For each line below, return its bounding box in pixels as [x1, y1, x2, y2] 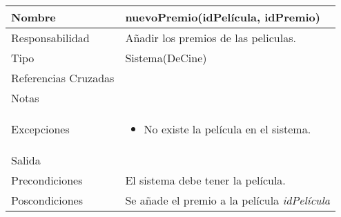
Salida [11, 152, 41, 168]
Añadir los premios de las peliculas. [125, 30, 296, 46]
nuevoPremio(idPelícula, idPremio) [125, 9, 320, 25]
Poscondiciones [11, 192, 83, 208]
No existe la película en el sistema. [144, 121, 311, 137]
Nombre [11, 9, 56, 25]
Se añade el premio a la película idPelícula [125, 192, 330, 208]
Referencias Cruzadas [11, 70, 115, 86]
